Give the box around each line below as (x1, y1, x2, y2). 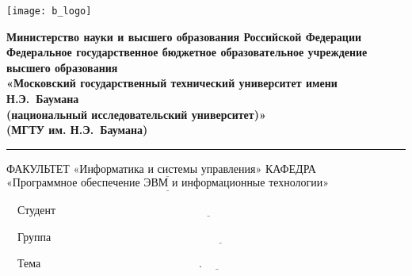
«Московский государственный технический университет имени (6, 75, 338, 91)
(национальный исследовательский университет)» (6, 105, 266, 122)
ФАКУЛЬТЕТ (6, 159, 70, 176)
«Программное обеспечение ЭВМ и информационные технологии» (6, 178, 330, 190)
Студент (17, 201, 56, 218)
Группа (17, 228, 51, 244)
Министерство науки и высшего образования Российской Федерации (6, 28, 362, 44)
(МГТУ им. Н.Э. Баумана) (6, 121, 148, 138)
